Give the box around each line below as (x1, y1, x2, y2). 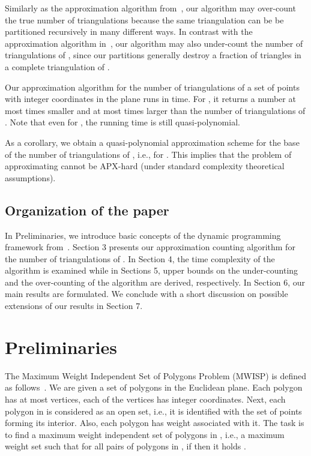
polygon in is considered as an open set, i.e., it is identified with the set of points (5, 404, 302, 417)
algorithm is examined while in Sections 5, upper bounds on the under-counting (5, 264, 298, 277)
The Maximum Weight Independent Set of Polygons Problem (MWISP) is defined (5, 369, 307, 382)
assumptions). (5, 171, 56, 184)
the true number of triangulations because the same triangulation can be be (5, 13, 284, 26)
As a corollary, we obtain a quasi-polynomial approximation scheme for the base (5, 136, 300, 148)
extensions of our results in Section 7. (5, 299, 143, 312)
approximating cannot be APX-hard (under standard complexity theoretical (5, 160, 285, 172)
